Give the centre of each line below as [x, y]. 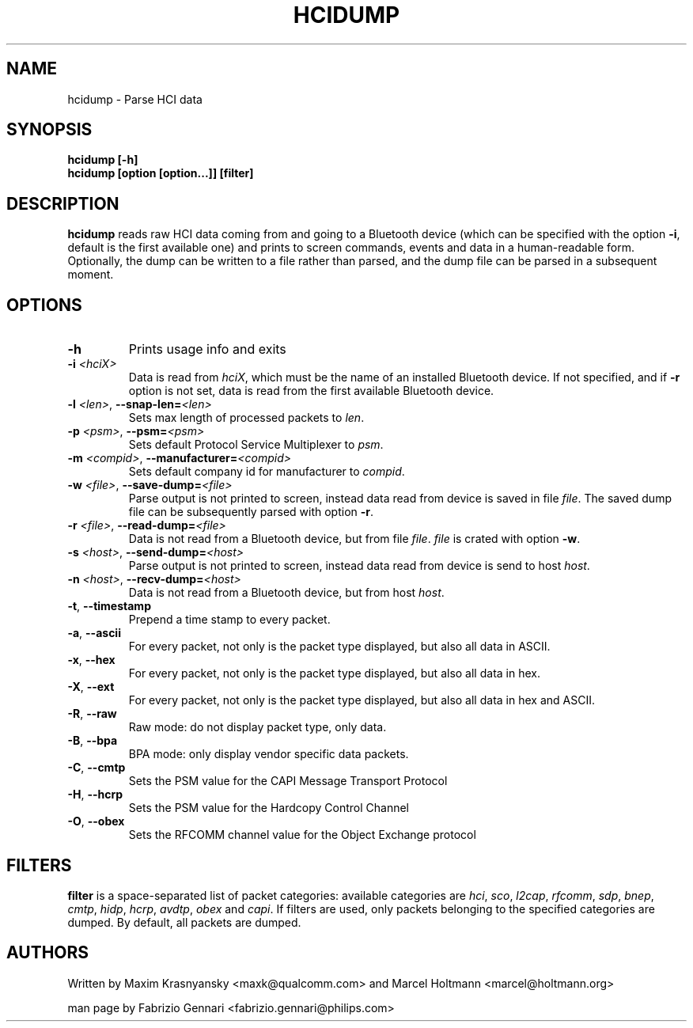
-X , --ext [91, 687]
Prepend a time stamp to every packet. [229, 620]
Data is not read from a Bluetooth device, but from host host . [286, 593]
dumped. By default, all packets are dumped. [184, 922]
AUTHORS [48, 953]
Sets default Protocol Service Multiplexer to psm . [256, 445]
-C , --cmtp [97, 768]
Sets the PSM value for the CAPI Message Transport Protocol [288, 781]
